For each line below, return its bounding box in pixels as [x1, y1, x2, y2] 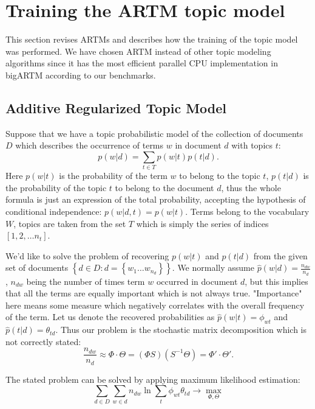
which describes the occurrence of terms [15, 139, 164, 152]
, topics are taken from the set [13, 217, 126, 229]
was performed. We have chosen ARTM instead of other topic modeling [5, 44, 271, 57]
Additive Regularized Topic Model [5, 98, 227, 117]
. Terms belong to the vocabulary [185, 205, 310, 217]
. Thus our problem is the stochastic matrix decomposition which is [55, 323, 307, 336]
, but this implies [245, 274, 308, 287]
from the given [253, 249, 308, 262]
